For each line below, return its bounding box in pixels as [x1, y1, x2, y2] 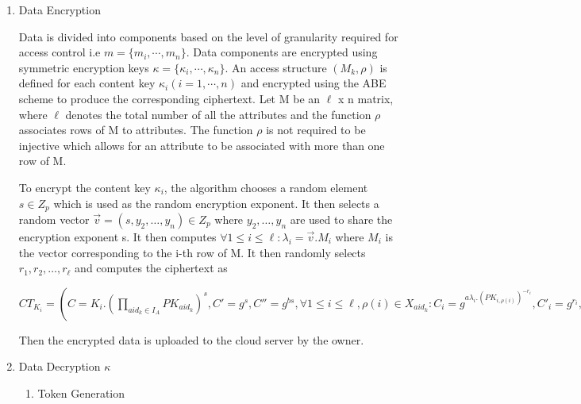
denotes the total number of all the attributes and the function [65, 106, 371, 122]
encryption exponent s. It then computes [18, 228, 217, 244]
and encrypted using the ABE [240, 75, 387, 91]
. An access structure [225, 59, 327, 75]
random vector [18, 210, 90, 227]
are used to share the [290, 210, 393, 227]
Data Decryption [18, 358, 101, 375]
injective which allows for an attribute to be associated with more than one [18, 137, 385, 153]
